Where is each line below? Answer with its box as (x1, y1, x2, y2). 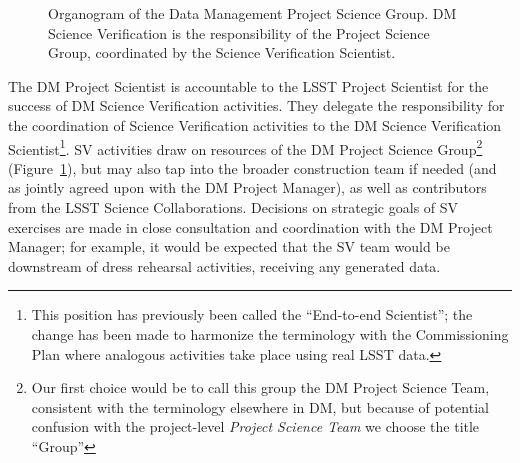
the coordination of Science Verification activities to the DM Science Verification (8, 114, 502, 135)
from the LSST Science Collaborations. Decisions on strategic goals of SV (8, 197, 459, 217)
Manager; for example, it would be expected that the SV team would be (8, 236, 450, 257)
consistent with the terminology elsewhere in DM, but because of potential (31, 396, 489, 417)
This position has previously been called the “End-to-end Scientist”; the (31, 304, 473, 325)
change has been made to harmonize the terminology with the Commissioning (31, 323, 509, 344)
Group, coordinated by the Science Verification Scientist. (48, 42, 396, 63)
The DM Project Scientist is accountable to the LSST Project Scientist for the (8, 75, 489, 96)
